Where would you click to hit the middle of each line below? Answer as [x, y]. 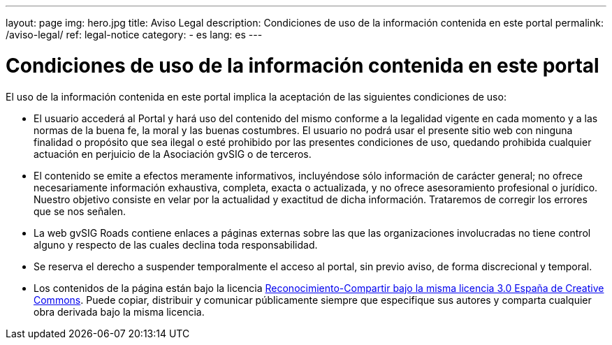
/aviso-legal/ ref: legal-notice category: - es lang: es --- [134, 35]
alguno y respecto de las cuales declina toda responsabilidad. [176, 244]
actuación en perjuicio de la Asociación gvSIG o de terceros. [173, 154]
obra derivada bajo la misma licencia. [119, 311]
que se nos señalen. [80, 211]
